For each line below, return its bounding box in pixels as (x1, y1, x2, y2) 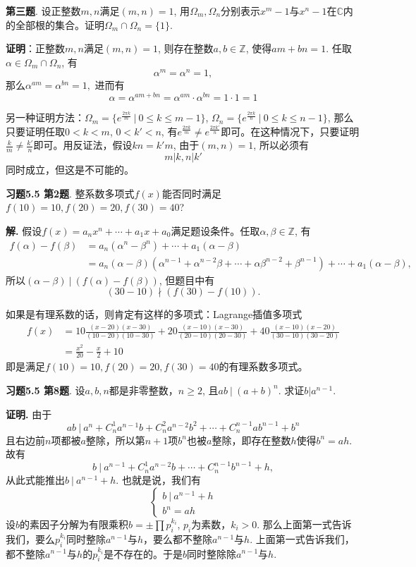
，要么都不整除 (143, 531, 213, 546)
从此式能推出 (6, 472, 65, 487)
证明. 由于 (6, 406, 52, 421)
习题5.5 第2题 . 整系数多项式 (6, 185, 135, 200)
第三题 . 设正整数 (6, 4, 81, 18)
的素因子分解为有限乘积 (20, 516, 129, 531)
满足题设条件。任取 (171, 223, 260, 238)
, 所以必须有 (253, 138, 309, 152)
